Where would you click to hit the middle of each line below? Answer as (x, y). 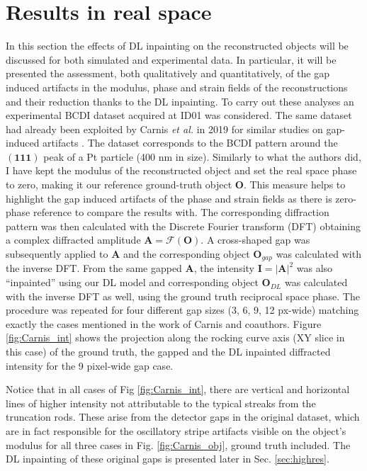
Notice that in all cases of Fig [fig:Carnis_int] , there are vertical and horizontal (178, 389)
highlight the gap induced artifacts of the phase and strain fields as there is (169, 198)
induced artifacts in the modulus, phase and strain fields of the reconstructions (177, 87)
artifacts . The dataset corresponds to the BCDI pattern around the (190, 143)
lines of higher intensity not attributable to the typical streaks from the (161, 403)
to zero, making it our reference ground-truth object (119, 185)
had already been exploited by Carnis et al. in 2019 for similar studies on (164, 129)
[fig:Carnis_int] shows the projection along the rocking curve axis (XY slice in (175, 337)
